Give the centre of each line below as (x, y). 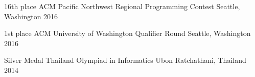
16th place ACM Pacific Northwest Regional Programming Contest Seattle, (122, 6)
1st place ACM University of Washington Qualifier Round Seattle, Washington (127, 33)
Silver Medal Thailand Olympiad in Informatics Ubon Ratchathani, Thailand (125, 60)
